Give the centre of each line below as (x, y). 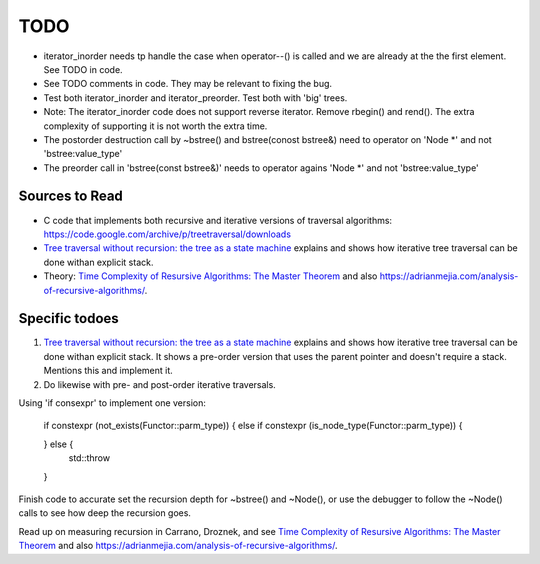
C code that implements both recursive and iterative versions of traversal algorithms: (218, 220)
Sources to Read (71, 196)
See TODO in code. (83, 69)
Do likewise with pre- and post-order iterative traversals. (160, 384)
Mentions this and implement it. (108, 371)
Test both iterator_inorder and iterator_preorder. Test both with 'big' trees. (195, 97)
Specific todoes (68, 318)
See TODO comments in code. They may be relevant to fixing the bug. (188, 84)
